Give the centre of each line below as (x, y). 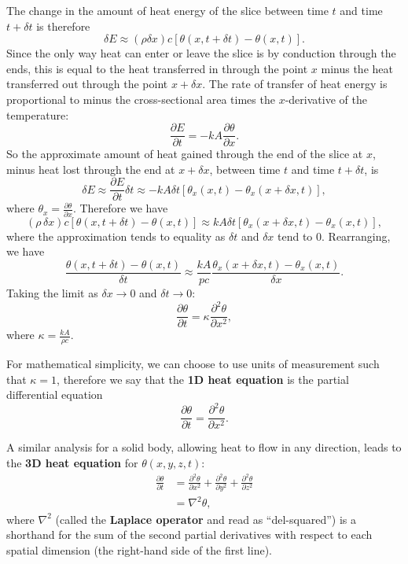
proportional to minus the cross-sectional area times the (141, 99)
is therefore (63, 26)
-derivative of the (326, 99)
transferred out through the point (87, 84)
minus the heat (357, 68)
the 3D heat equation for (72, 462)
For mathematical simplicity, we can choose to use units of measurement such (193, 364)
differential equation (55, 394)
